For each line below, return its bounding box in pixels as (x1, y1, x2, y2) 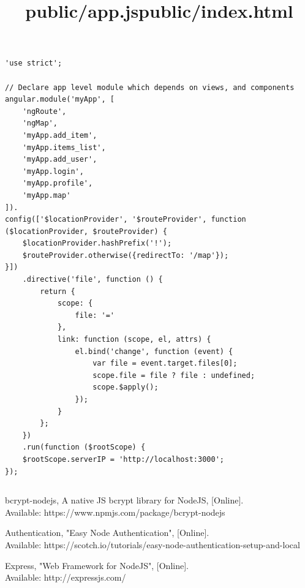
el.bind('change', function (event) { (75, 347, 233, 356)
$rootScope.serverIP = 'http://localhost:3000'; (22, 454, 224, 464)
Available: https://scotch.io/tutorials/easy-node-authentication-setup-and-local (5, 538, 300, 551)
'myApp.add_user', (22, 155, 97, 164)
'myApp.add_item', (22, 130, 97, 140)
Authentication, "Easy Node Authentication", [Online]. (5, 526, 209, 539)
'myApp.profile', (22, 179, 93, 188)
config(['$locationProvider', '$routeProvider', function (5, 215, 246, 224)
